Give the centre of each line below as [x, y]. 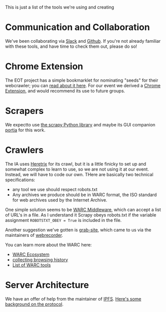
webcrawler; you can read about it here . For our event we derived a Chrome [83, 85]
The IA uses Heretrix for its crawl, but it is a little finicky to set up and [76, 164]
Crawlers [24, 150]
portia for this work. [25, 130]
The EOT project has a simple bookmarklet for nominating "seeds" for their [82, 80]
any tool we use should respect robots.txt [55, 189]
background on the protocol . [34, 304]
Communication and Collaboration [78, 27]
